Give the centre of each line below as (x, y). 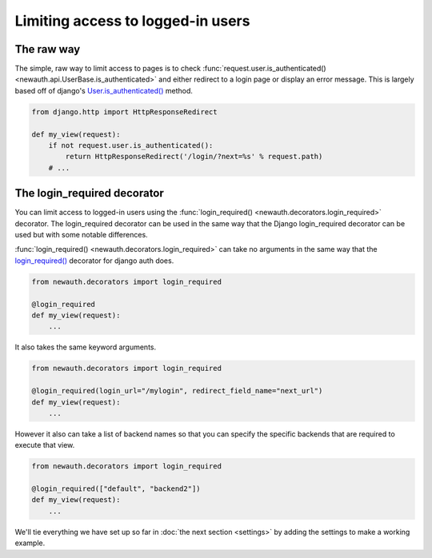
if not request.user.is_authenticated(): (131, 145)
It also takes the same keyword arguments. (85, 347)
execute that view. (45, 445)
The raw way (48, 49)
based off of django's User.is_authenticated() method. (104, 90)
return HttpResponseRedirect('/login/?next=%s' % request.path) (194, 157)
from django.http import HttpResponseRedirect (124, 112)
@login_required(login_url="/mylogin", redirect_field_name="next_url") (177, 391)
